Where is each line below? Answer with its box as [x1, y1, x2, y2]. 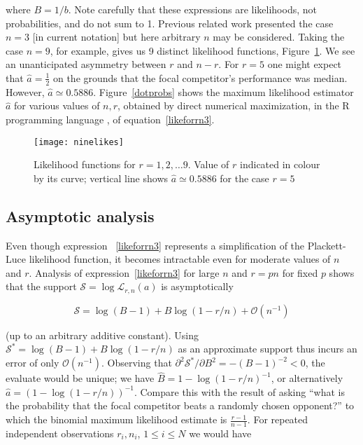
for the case [220, 170, 269, 185]
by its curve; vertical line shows [34, 170, 169, 185]
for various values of [14, 98, 100, 113]
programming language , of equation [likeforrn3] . [6, 111, 215, 126]
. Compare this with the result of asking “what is [134, 384, 345, 399]
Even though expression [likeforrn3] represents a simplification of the [6, 238, 305, 252]
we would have [189, 425, 252, 440]
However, [6, 84, 45, 99]
